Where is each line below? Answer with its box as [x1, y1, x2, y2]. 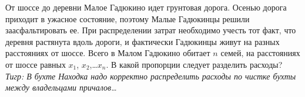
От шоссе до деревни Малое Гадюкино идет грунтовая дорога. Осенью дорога [5, 1, 287, 13]
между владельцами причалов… [5, 81, 117, 93]
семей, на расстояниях [220, 47, 300, 59]
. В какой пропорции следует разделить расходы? [106, 58, 283, 70]
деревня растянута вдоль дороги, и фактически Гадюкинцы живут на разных [5, 35, 280, 47]
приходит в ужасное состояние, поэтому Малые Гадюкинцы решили [5, 12, 250, 25]
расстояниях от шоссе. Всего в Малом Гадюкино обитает [5, 47, 210, 59]
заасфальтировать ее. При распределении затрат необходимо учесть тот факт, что [5, 24, 296, 36]
